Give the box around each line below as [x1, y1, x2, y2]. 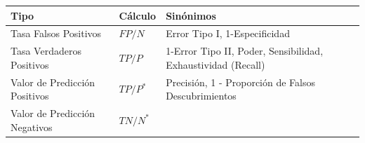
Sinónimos [166, 8, 216, 22]
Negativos [11, 119, 53, 134]
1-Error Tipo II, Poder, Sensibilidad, [166, 43, 324, 58]
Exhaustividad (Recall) [166, 57, 265, 71]
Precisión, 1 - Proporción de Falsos [166, 74, 316, 89]
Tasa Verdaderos [11, 43, 81, 58]
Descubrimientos [166, 88, 237, 103]
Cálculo [119, 8, 157, 22]
